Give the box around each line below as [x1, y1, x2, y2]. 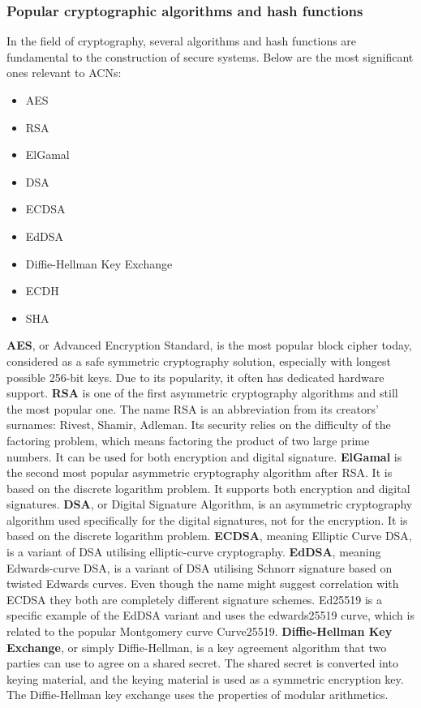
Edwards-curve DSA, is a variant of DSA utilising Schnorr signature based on [6, 559, 393, 576]
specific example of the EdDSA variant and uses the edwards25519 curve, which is [6, 607, 415, 624]
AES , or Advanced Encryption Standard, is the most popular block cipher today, [6, 337, 412, 354]
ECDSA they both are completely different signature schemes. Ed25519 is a [6, 590, 382, 607]
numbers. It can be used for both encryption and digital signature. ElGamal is [6, 448, 402, 465]
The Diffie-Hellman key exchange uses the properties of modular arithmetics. [6, 686, 389, 703]
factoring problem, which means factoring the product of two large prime [6, 431, 370, 448]
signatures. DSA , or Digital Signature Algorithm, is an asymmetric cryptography [6, 496, 413, 513]
